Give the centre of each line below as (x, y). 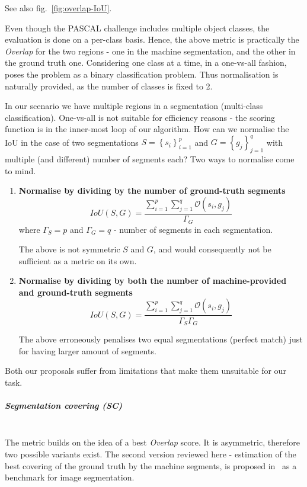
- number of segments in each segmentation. (193, 229)
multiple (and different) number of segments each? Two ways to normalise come (150, 159)
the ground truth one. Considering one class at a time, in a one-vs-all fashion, (146, 63)
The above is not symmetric (69, 249)
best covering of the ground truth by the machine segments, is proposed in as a (151, 465)
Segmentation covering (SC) (64, 405)
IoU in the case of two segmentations (72, 142)
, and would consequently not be (212, 249)
